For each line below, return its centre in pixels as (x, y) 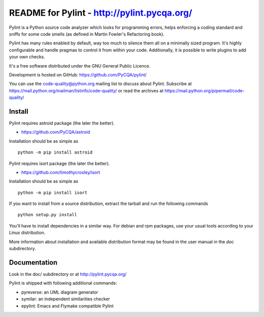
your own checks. (27, 57)
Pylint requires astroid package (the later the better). (62, 123)
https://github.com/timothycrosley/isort (61, 172)
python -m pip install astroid (55, 152)
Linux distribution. (27, 233)
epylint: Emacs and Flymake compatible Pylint (67, 306)
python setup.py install (47, 215)
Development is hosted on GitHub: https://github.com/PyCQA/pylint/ (78, 75)
